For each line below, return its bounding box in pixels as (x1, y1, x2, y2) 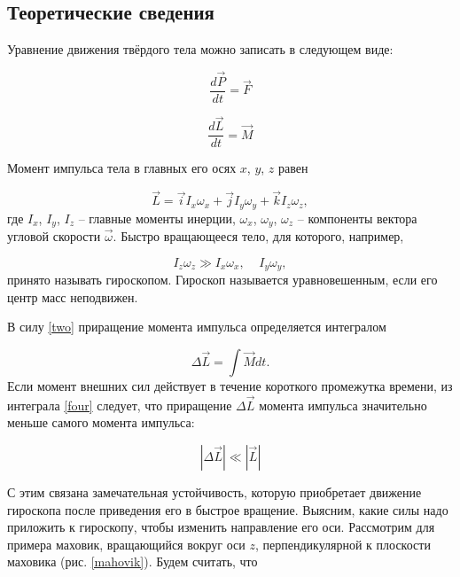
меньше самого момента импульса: (7, 413, 195, 432)
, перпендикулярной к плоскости (254, 534, 431, 553)
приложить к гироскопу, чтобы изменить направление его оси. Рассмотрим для (7, 518, 435, 536)
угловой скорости (7, 227, 101, 246)
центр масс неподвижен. (7, 287, 138, 306)
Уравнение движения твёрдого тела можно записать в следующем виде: (7, 40, 394, 58)
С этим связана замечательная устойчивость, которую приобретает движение (7, 482, 422, 501)
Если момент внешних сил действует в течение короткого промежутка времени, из (7, 376, 453, 394)
